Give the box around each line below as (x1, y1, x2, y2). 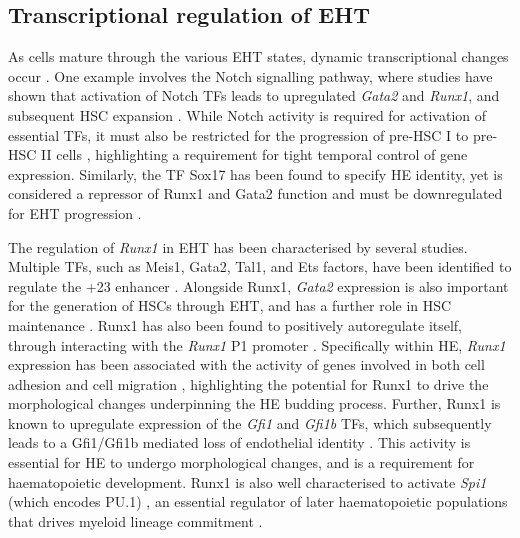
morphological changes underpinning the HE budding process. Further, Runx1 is (8, 393, 501, 414)
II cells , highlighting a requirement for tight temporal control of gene (41, 144, 468, 165)
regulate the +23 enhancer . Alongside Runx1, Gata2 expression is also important (8, 275, 509, 296)
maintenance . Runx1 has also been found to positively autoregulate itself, (8, 314, 463, 335)
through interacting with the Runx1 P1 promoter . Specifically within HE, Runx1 (8, 334, 506, 355)
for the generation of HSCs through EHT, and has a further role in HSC (8, 295, 452, 316)
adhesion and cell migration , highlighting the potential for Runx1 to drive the (8, 373, 489, 394)
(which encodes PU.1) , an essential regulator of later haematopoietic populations (8, 491, 508, 512)
